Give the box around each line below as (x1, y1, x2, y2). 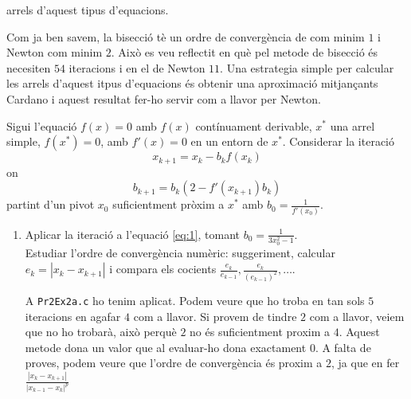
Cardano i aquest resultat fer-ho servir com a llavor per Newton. (6, 90, 321, 107)
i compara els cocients (109, 260, 217, 277)
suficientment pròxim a (112, 196, 225, 213)
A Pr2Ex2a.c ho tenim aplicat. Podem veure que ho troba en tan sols (25, 291, 365, 308)
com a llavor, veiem (309, 307, 405, 324)
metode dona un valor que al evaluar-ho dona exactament (25, 338, 307, 355)
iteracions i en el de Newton (68, 59, 205, 76)
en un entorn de (190, 133, 268, 150)
